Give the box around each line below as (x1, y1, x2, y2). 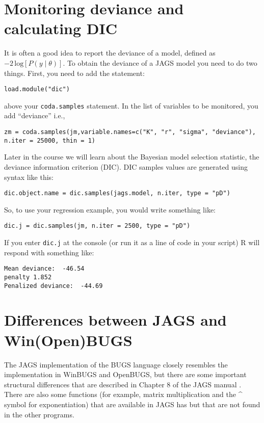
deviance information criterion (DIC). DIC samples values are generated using (4, 161, 248, 172)
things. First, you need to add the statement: (4, 67, 145, 78)
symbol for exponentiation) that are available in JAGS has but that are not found (4, 399, 260, 409)
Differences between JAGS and (4, 309, 227, 330)
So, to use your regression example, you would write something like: (4, 204, 216, 215)
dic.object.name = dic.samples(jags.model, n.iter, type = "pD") (4, 190, 230, 197)
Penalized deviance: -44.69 (4, 282, 103, 289)
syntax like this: (4, 171, 54, 182)
